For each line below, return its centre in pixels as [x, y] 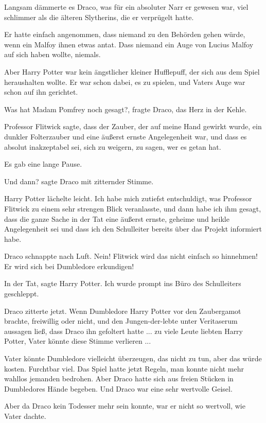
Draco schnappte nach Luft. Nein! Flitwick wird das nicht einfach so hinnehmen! [131, 256]
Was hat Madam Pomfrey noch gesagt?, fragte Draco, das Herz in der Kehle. [126, 109]
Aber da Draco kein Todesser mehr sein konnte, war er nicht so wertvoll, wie [125, 406]
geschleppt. [22, 294]
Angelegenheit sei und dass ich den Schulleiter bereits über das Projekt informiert [133, 229]
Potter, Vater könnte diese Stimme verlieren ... [78, 341]
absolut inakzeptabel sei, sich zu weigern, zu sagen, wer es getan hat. [113, 146]
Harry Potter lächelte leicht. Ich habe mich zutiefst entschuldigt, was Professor [128, 198]
